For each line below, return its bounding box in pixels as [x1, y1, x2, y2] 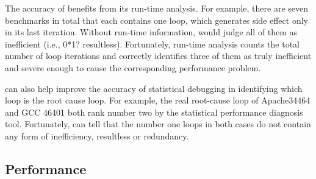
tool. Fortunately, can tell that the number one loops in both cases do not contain [5, 118, 311, 130]
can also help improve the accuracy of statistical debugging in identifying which [5, 82, 303, 94]
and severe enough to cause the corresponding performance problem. [5, 61, 261, 74]
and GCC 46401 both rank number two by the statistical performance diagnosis [5, 105, 303, 118]
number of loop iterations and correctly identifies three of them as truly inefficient [5, 49, 312, 62]
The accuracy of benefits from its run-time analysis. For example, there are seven [5, 2, 308, 14]
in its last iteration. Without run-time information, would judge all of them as [5, 26, 298, 38]
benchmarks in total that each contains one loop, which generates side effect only [5, 13, 308, 26]
